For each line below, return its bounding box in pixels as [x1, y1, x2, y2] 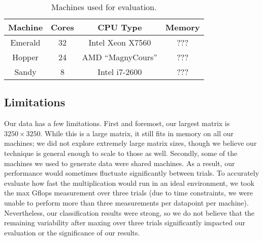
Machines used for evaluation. [51, 1, 157, 13]
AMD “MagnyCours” [82, 51, 157, 63]
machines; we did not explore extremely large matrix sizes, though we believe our [4, 138, 257, 148]
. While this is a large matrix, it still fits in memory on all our [40, 128, 234, 138]
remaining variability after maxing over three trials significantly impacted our [4, 217, 245, 228]
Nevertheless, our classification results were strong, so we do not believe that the [4, 207, 255, 218]
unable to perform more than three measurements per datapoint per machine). [4, 197, 249, 208]
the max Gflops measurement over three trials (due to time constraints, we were [4, 187, 253, 198]
